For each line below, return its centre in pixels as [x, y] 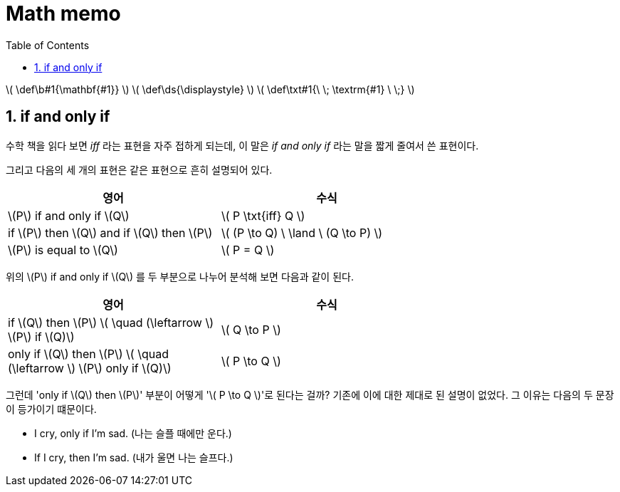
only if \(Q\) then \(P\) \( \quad [88, 354]
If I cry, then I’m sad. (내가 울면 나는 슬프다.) [134, 457]
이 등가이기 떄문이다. [51, 409]
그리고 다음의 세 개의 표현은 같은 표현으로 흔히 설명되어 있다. [139, 169]
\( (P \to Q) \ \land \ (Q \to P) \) [302, 232]
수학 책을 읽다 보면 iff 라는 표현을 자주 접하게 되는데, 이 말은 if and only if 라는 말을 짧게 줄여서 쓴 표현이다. [242, 145]
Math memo [63, 14]
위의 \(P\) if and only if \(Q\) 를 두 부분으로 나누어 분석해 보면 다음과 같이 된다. [180, 276]
